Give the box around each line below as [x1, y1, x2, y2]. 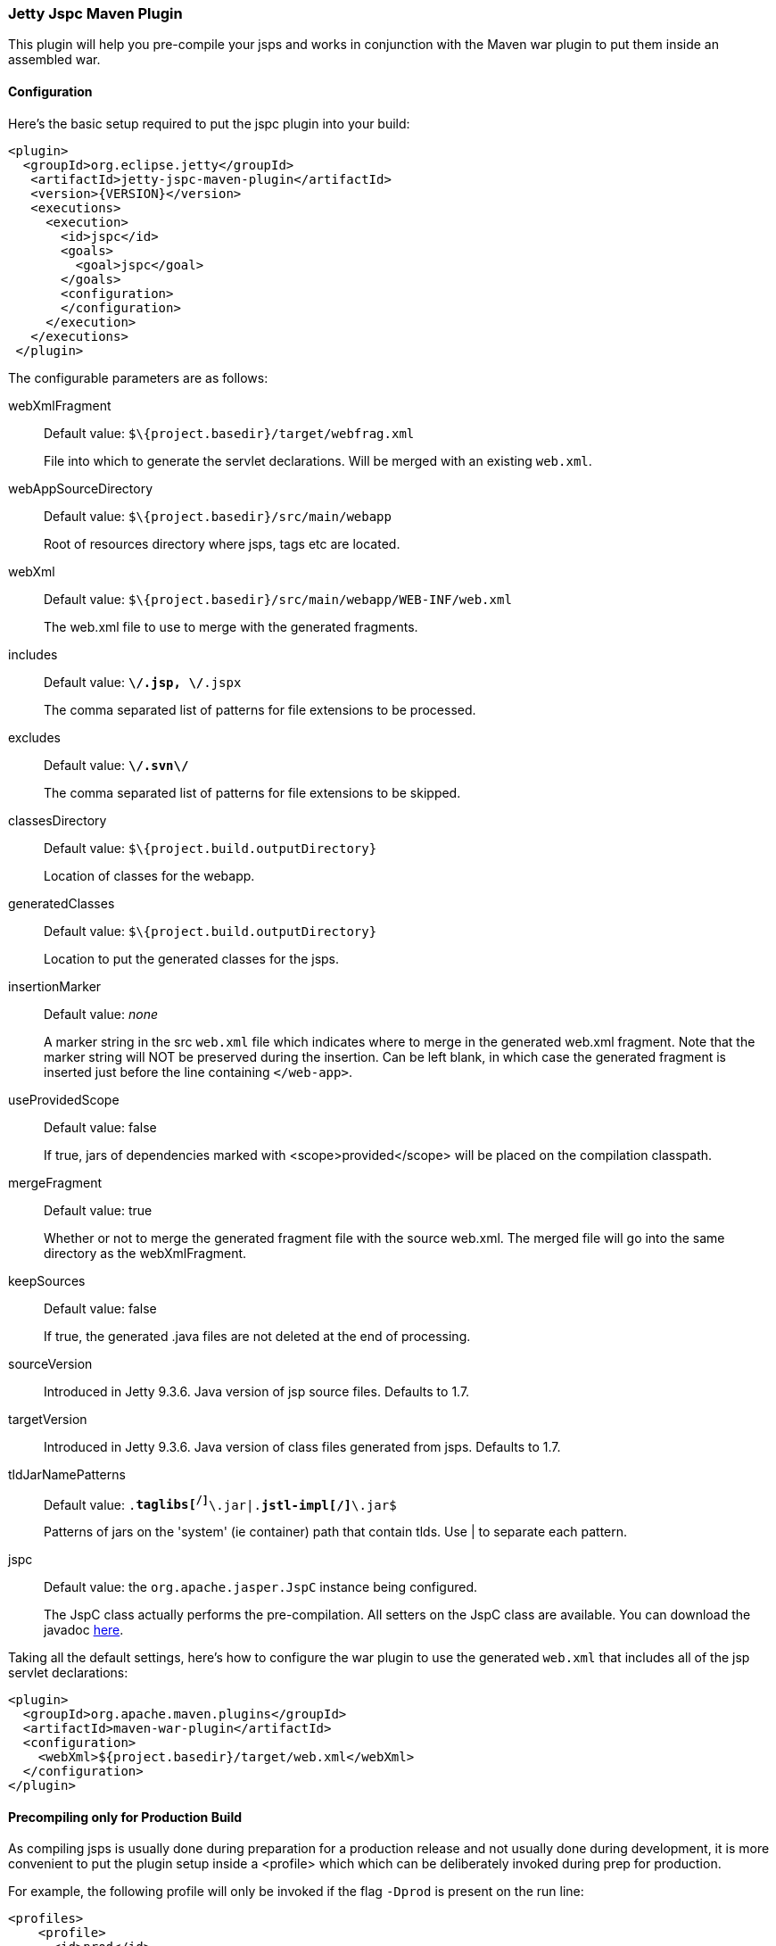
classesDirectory [8, 812, 107, 828]
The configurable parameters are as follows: [8, 369, 268, 385]
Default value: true [44, 1202, 153, 1218]
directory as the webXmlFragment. [44, 1245, 247, 1261]
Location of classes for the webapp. [44, 867, 255, 883]
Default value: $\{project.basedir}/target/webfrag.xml [44, 425, 415, 441]
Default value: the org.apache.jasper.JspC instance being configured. [44, 1579, 478, 1595]
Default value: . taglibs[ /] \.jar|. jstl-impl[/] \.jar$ [44, 1494, 397, 1512]
